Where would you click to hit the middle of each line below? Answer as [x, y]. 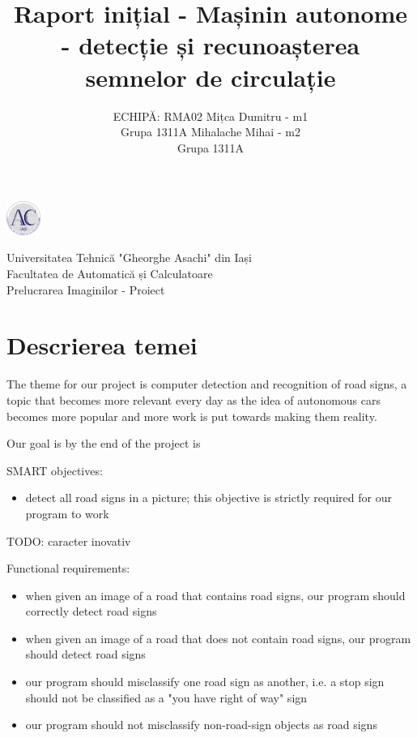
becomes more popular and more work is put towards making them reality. [192, 416]
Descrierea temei [102, 345]
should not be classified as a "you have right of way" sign [166, 697]
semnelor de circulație [211, 77]
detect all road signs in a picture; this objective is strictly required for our [208, 498]
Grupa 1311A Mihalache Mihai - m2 [211, 132]
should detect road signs [85, 654]
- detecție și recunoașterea [211, 45]
